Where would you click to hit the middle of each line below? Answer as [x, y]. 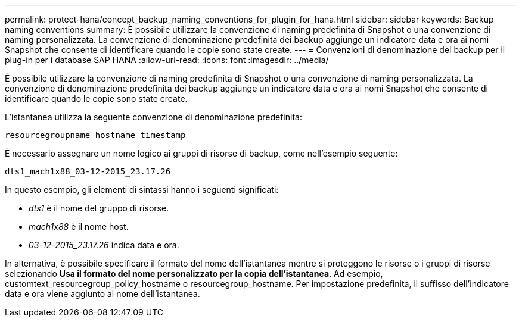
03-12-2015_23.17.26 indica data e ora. [104, 245]
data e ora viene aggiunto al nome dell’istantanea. [102, 294]
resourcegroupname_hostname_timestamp [95, 135]
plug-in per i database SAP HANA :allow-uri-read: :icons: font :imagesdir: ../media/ [167, 60]
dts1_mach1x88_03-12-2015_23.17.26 [88, 171]
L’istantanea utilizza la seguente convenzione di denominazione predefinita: [153, 117]
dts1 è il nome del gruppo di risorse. [99, 208]
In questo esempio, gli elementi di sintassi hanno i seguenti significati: [142, 190]
